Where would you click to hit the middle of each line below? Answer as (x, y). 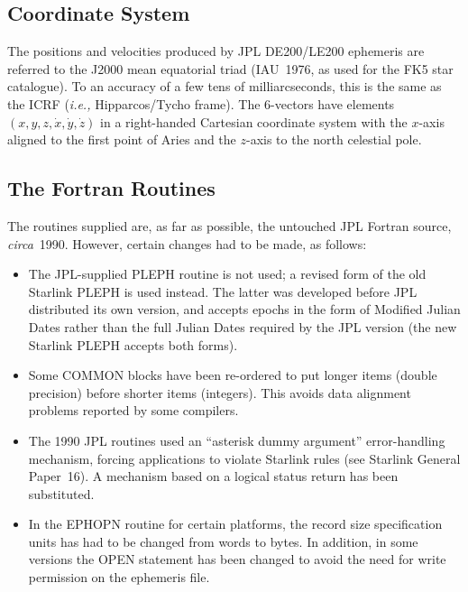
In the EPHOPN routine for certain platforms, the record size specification (235, 524)
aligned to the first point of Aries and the (122, 139)
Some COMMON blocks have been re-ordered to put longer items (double (233, 375)
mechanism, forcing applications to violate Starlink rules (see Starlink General (244, 458)
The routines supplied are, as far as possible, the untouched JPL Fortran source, (229, 225)
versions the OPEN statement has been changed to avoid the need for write (237, 559)
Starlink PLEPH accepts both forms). (133, 344)
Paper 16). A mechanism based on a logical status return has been (213, 476)
